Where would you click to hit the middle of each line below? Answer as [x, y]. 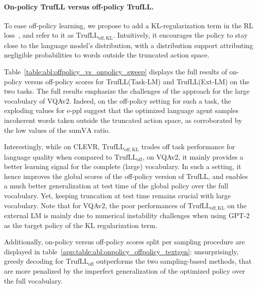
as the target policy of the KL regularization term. [81, 225]
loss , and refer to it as [39, 35]
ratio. [102, 130]
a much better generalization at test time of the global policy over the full [116, 186]
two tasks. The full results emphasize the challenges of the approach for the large [127, 91]
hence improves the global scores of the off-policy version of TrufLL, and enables [126, 176]
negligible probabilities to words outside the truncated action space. [107, 55]
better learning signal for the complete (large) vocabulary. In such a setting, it [123, 166]
